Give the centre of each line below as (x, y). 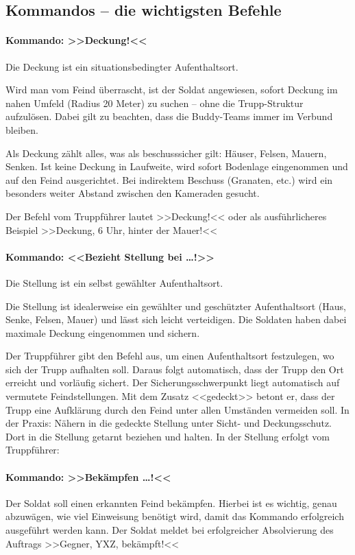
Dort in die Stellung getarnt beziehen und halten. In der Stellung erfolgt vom (168, 436)
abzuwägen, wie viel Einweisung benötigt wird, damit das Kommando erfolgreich (175, 516)
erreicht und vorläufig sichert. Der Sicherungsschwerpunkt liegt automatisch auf (173, 382)
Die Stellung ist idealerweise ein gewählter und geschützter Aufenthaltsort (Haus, (176, 306)
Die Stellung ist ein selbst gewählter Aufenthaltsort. (114, 282)
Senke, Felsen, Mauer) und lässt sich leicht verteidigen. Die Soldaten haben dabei (176, 319)
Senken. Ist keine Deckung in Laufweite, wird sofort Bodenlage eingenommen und (177, 166)
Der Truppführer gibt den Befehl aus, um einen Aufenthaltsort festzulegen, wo (170, 356)
